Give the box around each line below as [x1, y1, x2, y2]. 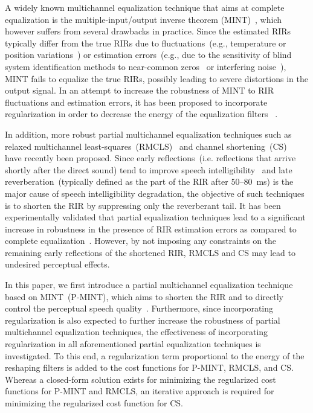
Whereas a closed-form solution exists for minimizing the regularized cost [5, 373, 276, 385]
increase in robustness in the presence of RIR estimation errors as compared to [5, 222, 297, 235]
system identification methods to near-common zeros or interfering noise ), [5, 60, 286, 72]
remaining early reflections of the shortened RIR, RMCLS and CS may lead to [5, 246, 295, 258]
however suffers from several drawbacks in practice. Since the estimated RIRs [5, 25, 291, 37]
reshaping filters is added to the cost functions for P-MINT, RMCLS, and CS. [5, 361, 294, 374]
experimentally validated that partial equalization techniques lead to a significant [5, 211, 306, 223]
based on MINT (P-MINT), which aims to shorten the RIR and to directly [5, 290, 283, 303]
